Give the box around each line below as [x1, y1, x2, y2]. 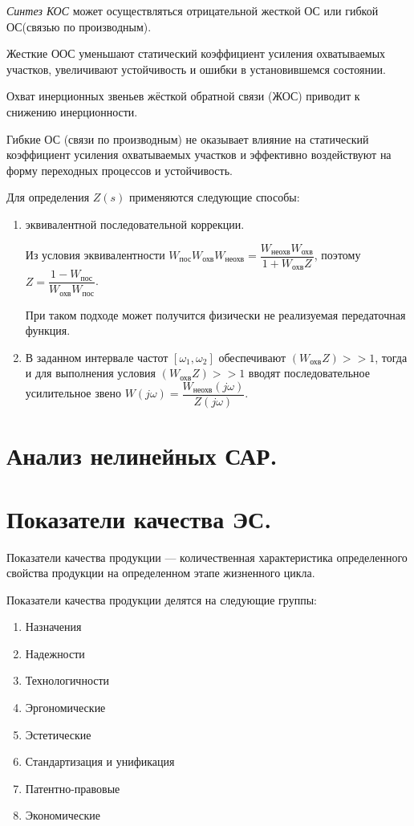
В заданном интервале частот [25, 348, 168, 365]
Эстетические [25, 726, 91, 743]
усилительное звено [25, 385, 121, 401]
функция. [25, 322, 71, 339]
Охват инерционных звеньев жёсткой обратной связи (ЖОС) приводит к [6, 87, 360, 104]
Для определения [6, 189, 90, 205]
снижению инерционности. [6, 103, 138, 120]
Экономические [25, 807, 101, 824]
